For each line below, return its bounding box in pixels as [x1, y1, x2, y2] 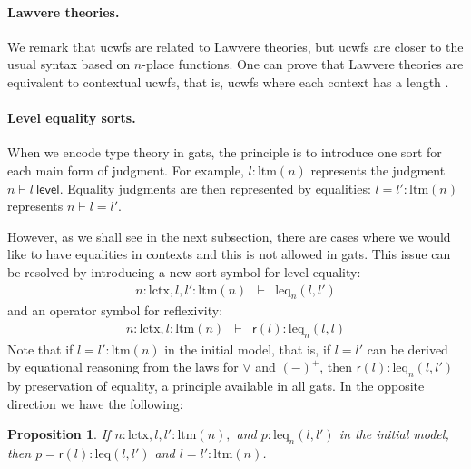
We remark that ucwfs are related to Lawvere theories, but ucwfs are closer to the [7, 36, 464, 55]
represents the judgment [310, 160, 446, 179]
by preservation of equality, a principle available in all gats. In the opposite [7, 376, 425, 395]
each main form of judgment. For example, [7, 160, 244, 179]
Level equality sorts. [7, 108, 136, 127]
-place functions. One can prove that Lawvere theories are [142, 55, 464, 74]
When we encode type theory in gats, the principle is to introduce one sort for [7, 143, 442, 162]
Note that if [7, 339, 74, 358]
